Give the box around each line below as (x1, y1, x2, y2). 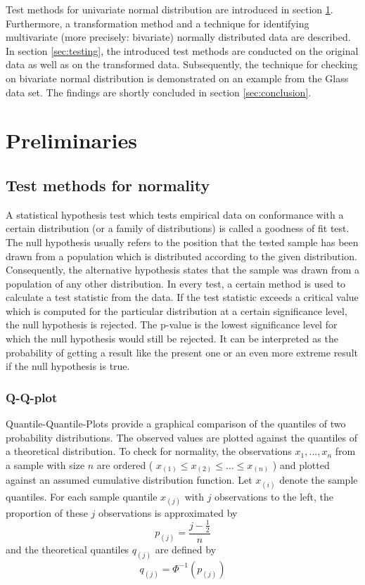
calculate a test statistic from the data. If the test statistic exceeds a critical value (6, 290, 359, 304)
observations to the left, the (214, 489, 334, 503)
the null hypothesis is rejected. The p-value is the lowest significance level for (6, 317, 338, 332)
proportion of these (6, 505, 88, 520)
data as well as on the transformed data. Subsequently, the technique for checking (6, 57, 358, 72)
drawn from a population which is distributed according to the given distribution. (6, 248, 357, 263)
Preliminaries (6, 126, 137, 155)
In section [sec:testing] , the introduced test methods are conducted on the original (6, 43, 359, 58)
